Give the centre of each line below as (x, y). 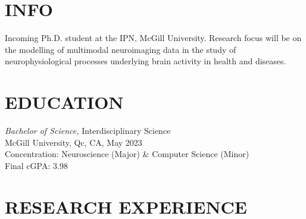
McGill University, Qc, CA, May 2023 (74, 142)
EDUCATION (64, 102)
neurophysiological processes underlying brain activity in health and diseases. (146, 61)
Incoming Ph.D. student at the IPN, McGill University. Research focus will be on (153, 38)
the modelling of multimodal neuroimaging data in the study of (121, 49)
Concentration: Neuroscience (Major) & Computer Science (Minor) (127, 154)
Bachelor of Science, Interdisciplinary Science (88, 131)
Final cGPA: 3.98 (36, 165)
